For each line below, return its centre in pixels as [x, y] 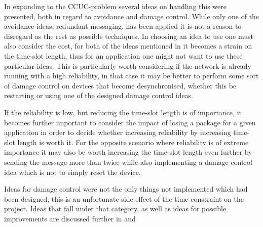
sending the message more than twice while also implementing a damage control [128, 162]
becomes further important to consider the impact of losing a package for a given [130, 122]
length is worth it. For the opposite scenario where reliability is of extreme [133, 142]
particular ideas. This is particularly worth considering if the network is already [128, 65]
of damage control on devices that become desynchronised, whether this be [120, 85]
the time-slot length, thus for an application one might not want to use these [123, 55]
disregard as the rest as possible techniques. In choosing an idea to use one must [129, 36]
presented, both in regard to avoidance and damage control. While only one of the [132, 16]
